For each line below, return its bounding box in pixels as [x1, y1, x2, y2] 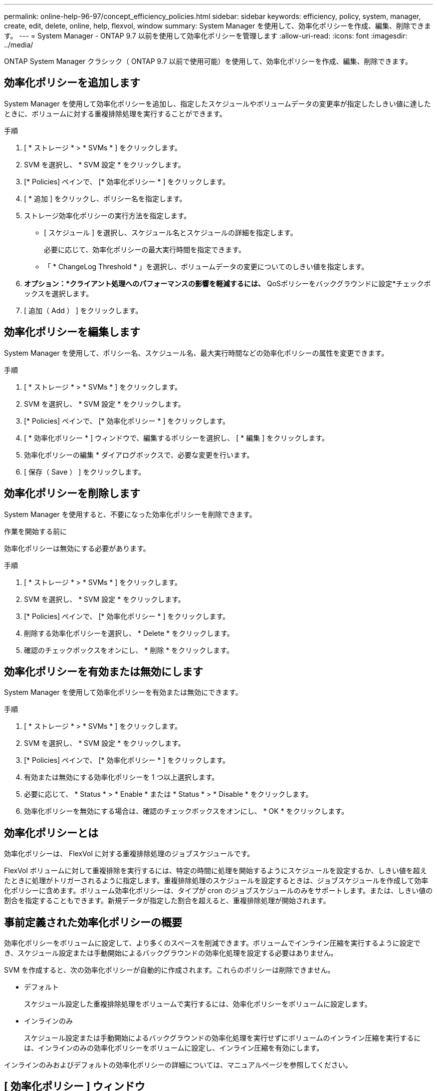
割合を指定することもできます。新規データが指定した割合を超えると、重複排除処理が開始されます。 [4, 896, 330, 905]
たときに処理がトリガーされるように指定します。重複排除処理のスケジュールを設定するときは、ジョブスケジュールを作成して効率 [4, 876, 429, 885]
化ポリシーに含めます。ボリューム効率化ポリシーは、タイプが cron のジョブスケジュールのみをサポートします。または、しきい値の [4, 886, 433, 895]
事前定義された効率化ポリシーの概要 [4, 916, 182, 929]
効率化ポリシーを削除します [4, 487, 140, 500]
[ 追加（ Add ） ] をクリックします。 [24, 306, 143, 315]
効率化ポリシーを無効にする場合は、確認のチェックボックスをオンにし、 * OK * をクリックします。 [24, 807, 349, 816]
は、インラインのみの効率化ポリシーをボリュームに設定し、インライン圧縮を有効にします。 [24, 1044, 324, 1053]
